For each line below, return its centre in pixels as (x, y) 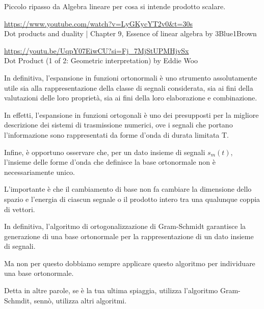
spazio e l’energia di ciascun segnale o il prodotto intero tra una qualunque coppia (132, 199)
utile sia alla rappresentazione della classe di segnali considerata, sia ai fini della (129, 87)
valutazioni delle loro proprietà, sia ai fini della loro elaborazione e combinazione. (131, 98)
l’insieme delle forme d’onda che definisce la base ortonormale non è (110, 162)
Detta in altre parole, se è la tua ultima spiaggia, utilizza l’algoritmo (111, 290)
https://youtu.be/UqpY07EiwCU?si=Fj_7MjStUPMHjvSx (97, 50)
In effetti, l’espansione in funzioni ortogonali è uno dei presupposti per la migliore (131, 114)
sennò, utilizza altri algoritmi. (80, 300)
